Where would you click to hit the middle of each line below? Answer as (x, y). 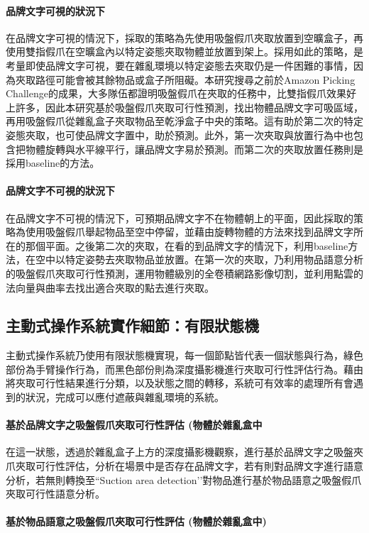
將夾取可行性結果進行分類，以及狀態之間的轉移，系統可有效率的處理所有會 (180, 383)
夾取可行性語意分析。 (55, 494)
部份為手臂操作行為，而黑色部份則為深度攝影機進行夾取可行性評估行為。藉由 (184, 369)
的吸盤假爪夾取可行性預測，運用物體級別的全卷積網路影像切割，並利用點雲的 (184, 273)
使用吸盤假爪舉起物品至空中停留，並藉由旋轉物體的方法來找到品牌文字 (189, 232)
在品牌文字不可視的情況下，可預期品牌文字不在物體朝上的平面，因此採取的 (180, 218)
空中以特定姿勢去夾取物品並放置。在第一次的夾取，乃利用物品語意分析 (199, 259)
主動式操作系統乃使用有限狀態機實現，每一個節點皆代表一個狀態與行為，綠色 (184, 355)
